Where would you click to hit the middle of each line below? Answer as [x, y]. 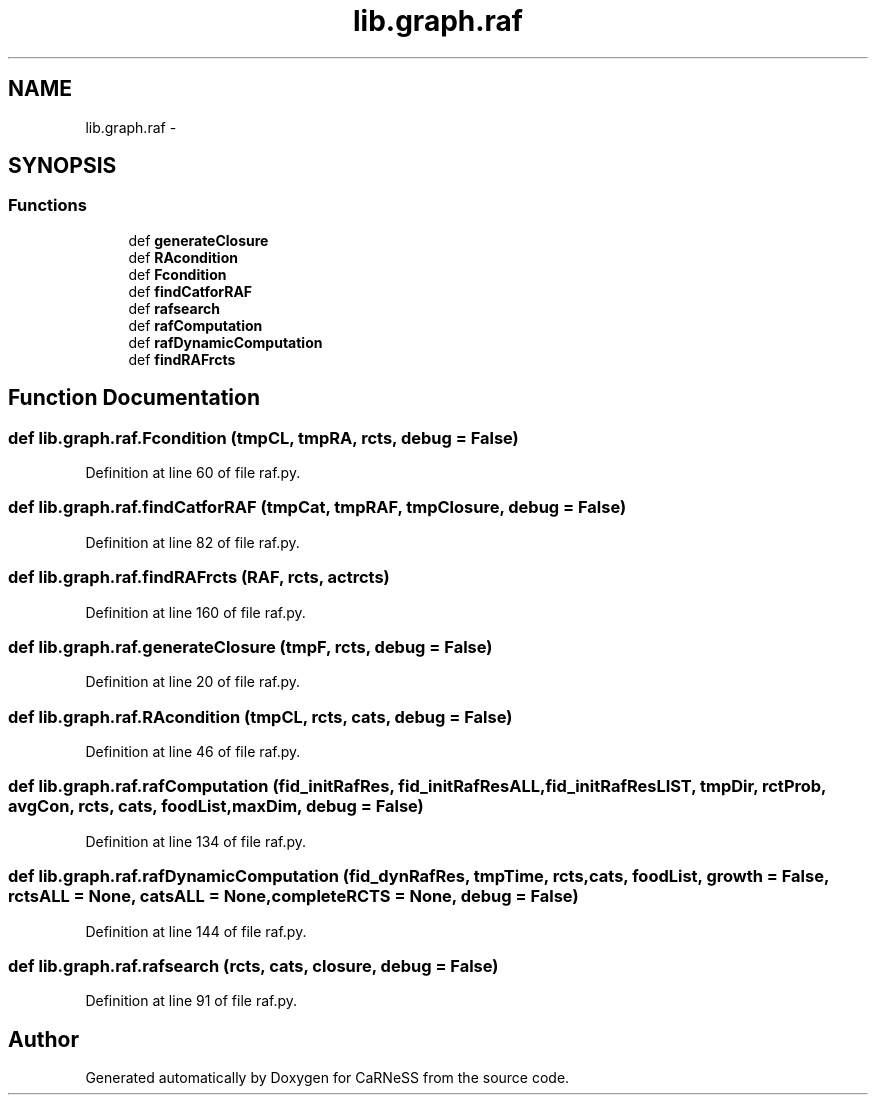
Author [43, 1039]
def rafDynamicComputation [225, 342]
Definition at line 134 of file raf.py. [196, 841]
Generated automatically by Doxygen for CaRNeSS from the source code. [327, 1078]
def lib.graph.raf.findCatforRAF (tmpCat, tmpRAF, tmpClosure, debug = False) [317, 507]
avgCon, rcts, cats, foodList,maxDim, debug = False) [216, 806]
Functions [47, 205]
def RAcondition [183, 257]
